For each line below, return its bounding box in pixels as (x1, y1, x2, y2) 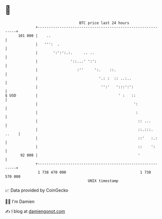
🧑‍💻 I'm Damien (5, 199, 35, 204)
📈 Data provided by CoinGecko (5, 187, 69, 193)
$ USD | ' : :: (5, 93, 136, 98)
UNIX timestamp (88, 178, 119, 183)
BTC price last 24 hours (79, 20, 130, 25)
